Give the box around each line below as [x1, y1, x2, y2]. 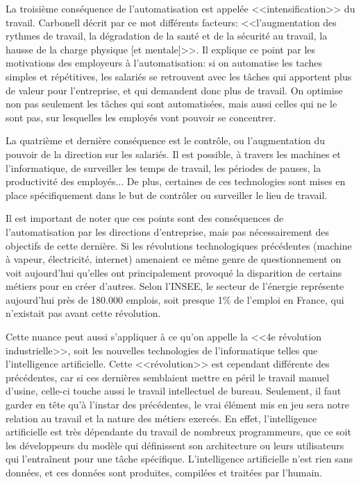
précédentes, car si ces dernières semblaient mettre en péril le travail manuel [6, 370, 330, 384]
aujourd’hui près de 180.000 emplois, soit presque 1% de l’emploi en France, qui [6, 292, 344, 306]
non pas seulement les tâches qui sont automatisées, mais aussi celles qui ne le [6, 96, 337, 111]
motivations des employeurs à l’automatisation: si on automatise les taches [6, 55, 322, 70]
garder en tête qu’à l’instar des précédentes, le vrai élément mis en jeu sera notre [6, 397, 349, 412]
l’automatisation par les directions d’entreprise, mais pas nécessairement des [6, 224, 329, 239]
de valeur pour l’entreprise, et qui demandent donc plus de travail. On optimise [6, 83, 343, 97]
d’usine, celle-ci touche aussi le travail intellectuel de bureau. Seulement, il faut [6, 383, 342, 398]
